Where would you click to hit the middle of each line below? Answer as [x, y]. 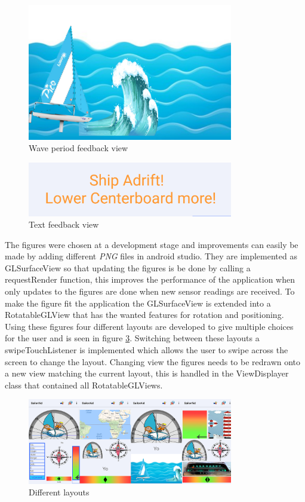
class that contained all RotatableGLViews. [84, 385]
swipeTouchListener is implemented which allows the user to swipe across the [147, 350]
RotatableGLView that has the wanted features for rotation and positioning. [144, 315]
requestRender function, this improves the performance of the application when [150, 279]
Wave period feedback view [78, 148]
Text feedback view [64, 224]
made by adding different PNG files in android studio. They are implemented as [151, 256]
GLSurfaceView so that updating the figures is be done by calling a [128, 267]
